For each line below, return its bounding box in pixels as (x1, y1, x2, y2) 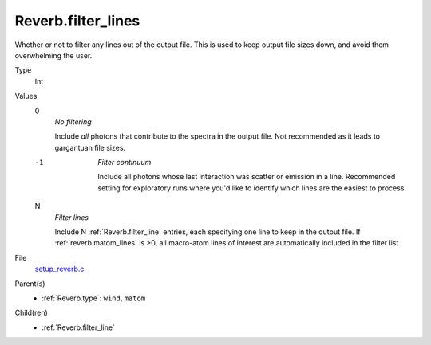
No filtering (54, 116, 92, 127)
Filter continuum (97, 158, 152, 167)
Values (14, 92, 38, 101)
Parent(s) (14, 279, 45, 288)
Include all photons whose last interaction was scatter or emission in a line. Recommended (97, 172, 396, 182)
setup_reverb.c (34, 264, 85, 274)
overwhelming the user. (14, 50, 93, 60)
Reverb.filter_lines (14, 12, 140, 29)
